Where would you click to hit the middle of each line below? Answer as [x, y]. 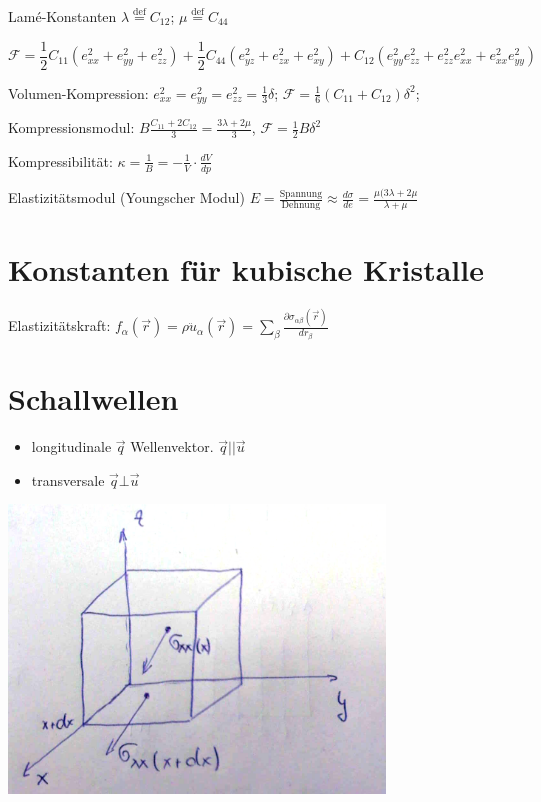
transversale [68, 479]
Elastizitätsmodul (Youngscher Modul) [126, 197]
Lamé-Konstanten [62, 16]
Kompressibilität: [60, 160]
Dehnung [301, 204]
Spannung [301, 193]
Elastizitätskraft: [59, 325]
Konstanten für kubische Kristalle [246, 269]
